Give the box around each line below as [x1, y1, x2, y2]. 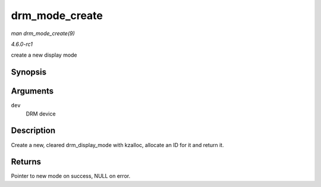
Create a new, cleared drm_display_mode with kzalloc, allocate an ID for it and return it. [11, 141, 224, 148]
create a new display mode [11, 51, 77, 59]
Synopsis [11, 67, 47, 77]
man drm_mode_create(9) [11, 30, 75, 37]
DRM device [26, 110, 56, 117]
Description [11, 126, 56, 136]
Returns [11, 157, 42, 167]
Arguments [11, 86, 54, 96]
